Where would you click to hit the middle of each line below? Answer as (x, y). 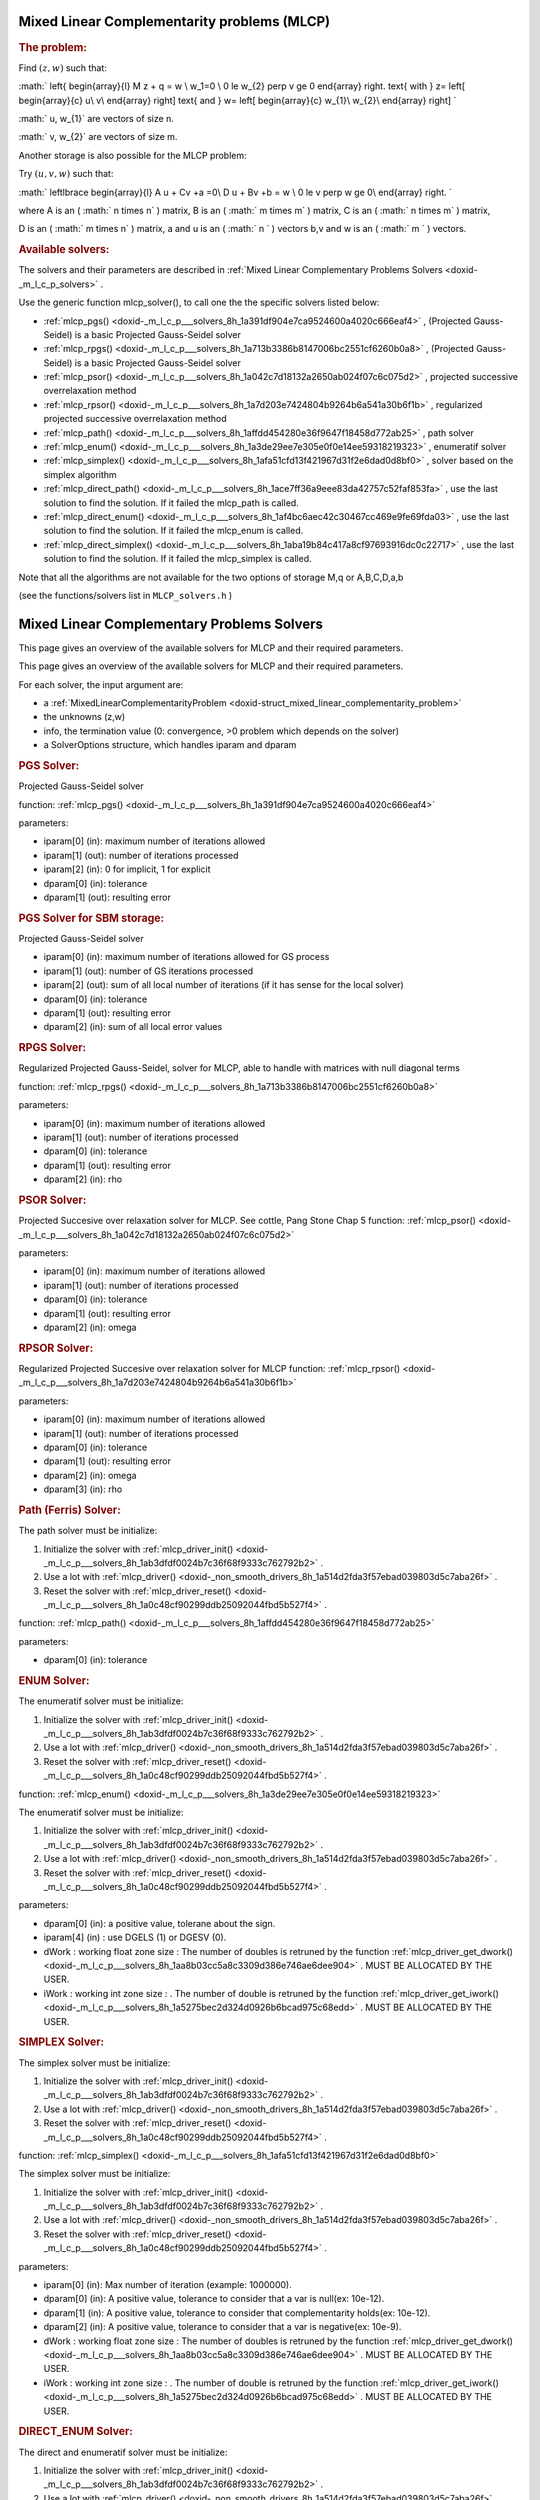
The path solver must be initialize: (88, 1531)
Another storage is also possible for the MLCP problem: (132, 155)
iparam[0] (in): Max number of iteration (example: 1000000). (167, 2285)
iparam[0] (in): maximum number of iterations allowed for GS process (186, 957)
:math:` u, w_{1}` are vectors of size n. (96, 118)
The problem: (52, 47)
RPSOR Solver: (56, 1348)
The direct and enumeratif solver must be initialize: (123, 2452)
